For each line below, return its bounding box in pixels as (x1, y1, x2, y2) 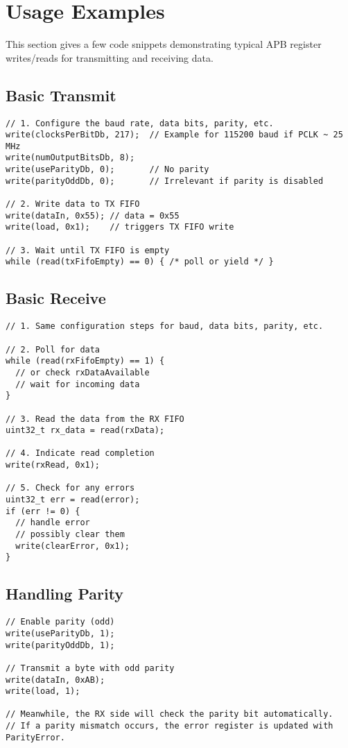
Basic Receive (6, 287, 106, 309)
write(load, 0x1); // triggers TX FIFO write (6, 222, 234, 232)
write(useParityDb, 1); (6, 628, 115, 638)
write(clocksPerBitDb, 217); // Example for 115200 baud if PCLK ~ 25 (6, 130, 343, 140)
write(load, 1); (6, 686, 80, 697)
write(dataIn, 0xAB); (6, 674, 105, 685)
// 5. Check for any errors (6, 483, 135, 493)
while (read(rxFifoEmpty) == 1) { (6, 356, 165, 366)
